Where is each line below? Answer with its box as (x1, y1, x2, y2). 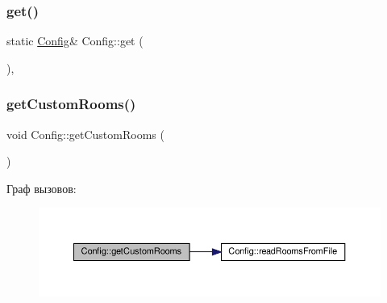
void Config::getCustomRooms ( (6, 125, 164, 142)
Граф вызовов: (6, 179, 77, 196)
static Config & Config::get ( (6, 32, 144, 49)
